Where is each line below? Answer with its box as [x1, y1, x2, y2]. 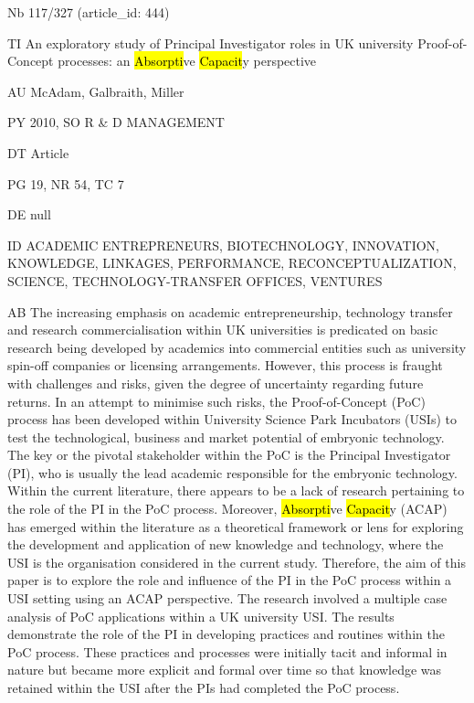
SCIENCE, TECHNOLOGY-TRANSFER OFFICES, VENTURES [7, 271, 383, 290]
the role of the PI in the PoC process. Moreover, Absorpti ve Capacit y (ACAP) [7, 499, 448, 518]
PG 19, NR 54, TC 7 [7, 174, 124, 193]
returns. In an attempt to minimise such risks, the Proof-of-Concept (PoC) [7, 391, 426, 410]
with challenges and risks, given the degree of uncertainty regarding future [7, 373, 424, 392]
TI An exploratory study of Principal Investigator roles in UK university [7, 33, 414, 52]
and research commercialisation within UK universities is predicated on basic [7, 320, 438, 339]
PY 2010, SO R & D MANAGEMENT [7, 112, 225, 132]
